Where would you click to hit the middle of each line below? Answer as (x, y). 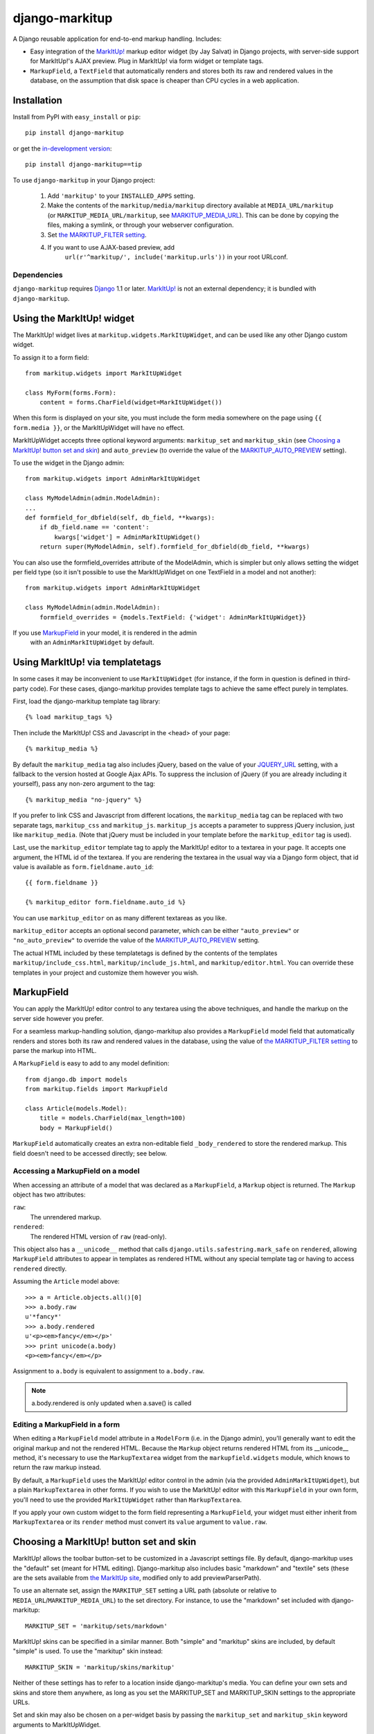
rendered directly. (40, 1269)
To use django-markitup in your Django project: (84, 180)
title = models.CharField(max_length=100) (113, 1118)
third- (343, 679)
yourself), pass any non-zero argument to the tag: (84, 784)
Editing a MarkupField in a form (66, 1424)
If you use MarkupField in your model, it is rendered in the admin (105, 633)
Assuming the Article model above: (66, 1281)
